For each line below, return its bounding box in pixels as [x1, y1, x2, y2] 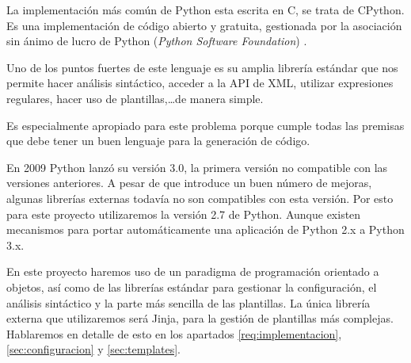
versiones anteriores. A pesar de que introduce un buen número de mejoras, [6, 174, 372, 191]
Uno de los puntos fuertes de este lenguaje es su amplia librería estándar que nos [6, 59, 398, 75]
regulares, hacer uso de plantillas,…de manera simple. [6, 90, 264, 106]
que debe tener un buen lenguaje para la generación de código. [6, 132, 310, 149]
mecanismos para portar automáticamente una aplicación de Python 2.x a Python [6, 221, 405, 238]
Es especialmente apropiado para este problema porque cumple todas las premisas [6, 117, 405, 133]
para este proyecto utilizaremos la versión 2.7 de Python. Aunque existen [6, 205, 361, 222]
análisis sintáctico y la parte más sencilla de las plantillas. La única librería [6, 294, 371, 311]
